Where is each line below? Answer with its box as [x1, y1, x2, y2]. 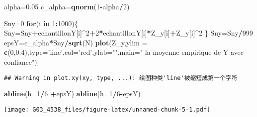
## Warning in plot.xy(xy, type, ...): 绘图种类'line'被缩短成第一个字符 [4, 74, 238, 81]
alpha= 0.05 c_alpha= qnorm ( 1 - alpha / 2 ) [4, 1, 130, 11]
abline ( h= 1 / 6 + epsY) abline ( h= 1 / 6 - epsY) [4, 88, 141, 99]
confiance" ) [4, 56, 37, 67]
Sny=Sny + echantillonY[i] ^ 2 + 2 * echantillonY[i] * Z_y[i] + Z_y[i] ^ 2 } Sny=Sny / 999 [4, 28, 253, 38]
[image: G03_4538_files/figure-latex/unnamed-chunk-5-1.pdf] [4, 106, 211, 113]
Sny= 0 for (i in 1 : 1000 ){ [4, 18, 78, 28]
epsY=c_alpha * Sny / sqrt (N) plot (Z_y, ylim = [4, 37, 148, 47]
